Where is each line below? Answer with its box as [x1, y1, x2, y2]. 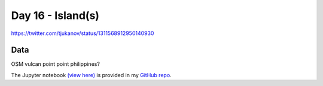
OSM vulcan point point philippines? [11, 60, 100, 68]
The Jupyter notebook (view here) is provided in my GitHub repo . [11, 71, 172, 78]
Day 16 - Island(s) [11, 9, 100, 22]
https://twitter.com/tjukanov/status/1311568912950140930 [11, 30, 154, 37]
